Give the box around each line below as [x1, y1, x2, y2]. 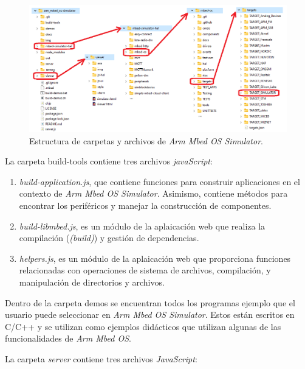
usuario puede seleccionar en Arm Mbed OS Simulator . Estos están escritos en [5, 308, 295, 321]
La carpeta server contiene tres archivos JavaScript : [5, 353, 197, 365]
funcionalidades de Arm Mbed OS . [5, 332, 131, 345]
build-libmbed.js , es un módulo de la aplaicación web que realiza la [19, 219, 266, 232]
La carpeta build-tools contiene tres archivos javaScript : [5, 155, 213, 167]
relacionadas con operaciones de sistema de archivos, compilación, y [19, 264, 271, 276]
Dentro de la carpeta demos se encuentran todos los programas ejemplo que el [5, 296, 295, 309]
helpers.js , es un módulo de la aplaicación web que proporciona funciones [19, 251, 291, 264]
